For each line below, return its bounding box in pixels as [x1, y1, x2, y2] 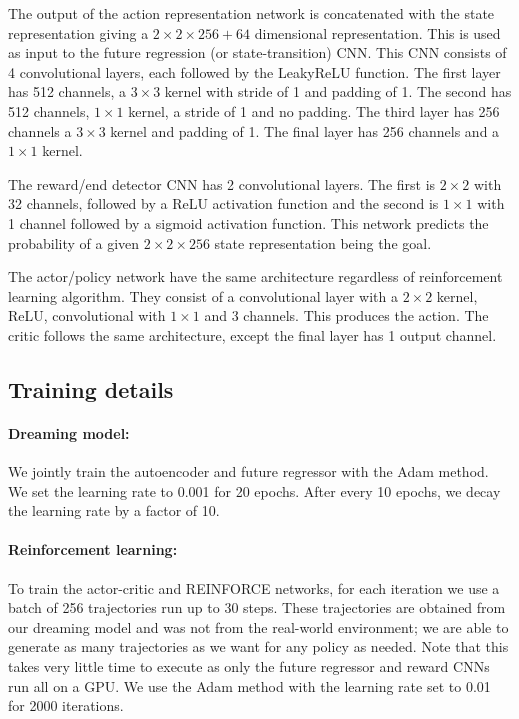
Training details [8, 373, 174, 404]
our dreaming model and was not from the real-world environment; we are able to [8, 616, 509, 637]
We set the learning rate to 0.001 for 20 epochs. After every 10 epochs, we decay [8, 480, 501, 501]
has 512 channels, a [8, 81, 126, 102]
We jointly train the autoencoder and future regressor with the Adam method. [8, 461, 489, 482]
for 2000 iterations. [8, 695, 124, 716]
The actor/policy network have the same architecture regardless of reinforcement [8, 266, 503, 287]
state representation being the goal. [214, 232, 432, 253]
